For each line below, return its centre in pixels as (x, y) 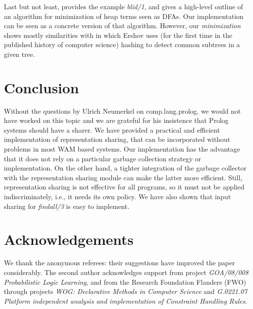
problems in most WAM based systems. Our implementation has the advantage (122, 149)
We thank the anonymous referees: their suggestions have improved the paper (119, 263)
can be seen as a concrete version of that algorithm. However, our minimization (122, 26)
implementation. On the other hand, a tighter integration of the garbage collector (125, 168)
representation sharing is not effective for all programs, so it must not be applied (124, 187)
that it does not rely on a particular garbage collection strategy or (103, 158)
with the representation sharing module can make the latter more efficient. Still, (123, 177)
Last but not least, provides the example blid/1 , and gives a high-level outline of (124, 6)
